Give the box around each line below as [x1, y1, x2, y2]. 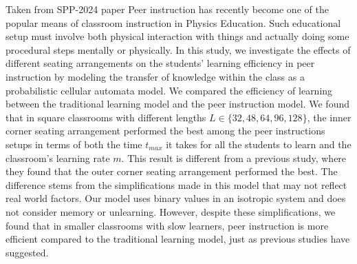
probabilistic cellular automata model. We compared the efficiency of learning [6, 83, 333, 97]
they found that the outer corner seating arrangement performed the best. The [6, 164, 338, 179]
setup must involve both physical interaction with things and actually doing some [6, 29, 349, 43]
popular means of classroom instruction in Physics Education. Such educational [6, 15, 341, 30]
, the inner [307, 110, 351, 124]
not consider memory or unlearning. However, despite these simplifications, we [6, 204, 336, 219]
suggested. [6, 245, 49, 259]
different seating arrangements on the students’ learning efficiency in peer [6, 56, 315, 70]
